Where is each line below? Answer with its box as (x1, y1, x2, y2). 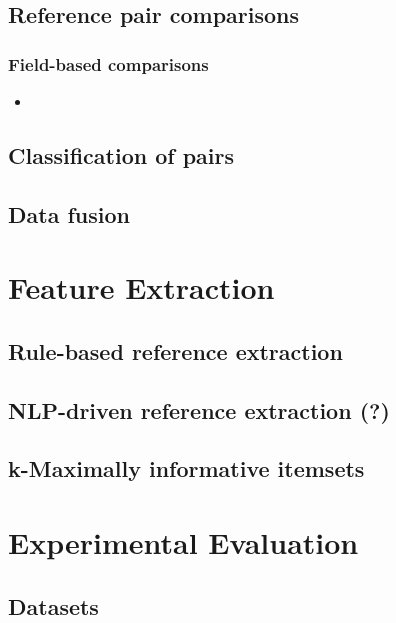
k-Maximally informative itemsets (8, 453, 365, 484)
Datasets (8, 590, 99, 621)
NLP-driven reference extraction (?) (8, 394, 390, 425)
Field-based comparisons (8, 51, 209, 76)
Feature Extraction (8, 267, 275, 308)
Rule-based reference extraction (8, 335, 343, 366)
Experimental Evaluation (8, 522, 359, 563)
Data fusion (8, 198, 130, 229)
